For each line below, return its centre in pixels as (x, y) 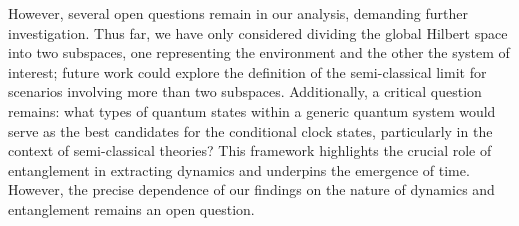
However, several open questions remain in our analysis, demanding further (238, 13)
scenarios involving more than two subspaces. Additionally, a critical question (245, 91)
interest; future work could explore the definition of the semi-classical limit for (247, 71)
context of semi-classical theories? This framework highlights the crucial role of (250, 150)
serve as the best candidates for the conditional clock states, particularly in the (250, 130)
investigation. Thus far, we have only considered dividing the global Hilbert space (258, 32)
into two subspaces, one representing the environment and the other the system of (259, 52)
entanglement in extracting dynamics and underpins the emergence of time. (239, 169)
